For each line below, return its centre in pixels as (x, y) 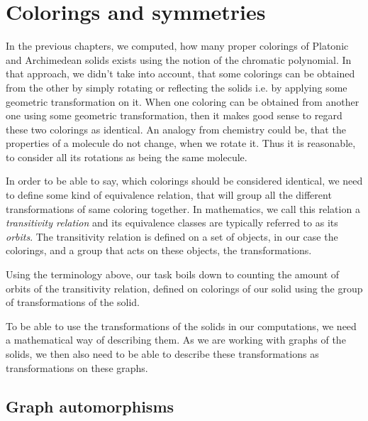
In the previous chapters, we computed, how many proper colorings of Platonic (177, 46)
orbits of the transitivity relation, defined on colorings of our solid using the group (184, 288)
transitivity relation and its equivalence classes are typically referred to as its (172, 223)
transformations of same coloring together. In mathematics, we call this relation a (183, 208)
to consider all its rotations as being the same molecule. (127, 157)
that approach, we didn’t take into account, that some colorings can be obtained (180, 73)
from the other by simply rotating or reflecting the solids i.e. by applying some (177, 87)
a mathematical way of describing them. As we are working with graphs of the (176, 340)
